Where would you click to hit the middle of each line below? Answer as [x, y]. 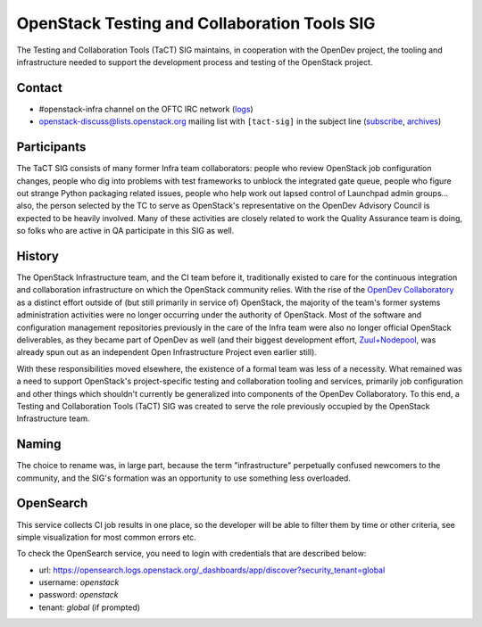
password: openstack [79, 595]
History [38, 256]
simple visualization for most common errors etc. [106, 537]
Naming [39, 445]
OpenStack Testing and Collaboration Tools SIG [196, 23]
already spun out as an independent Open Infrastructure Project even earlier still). [166, 352]
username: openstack [79, 582]
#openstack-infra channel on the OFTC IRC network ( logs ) [146, 109]
